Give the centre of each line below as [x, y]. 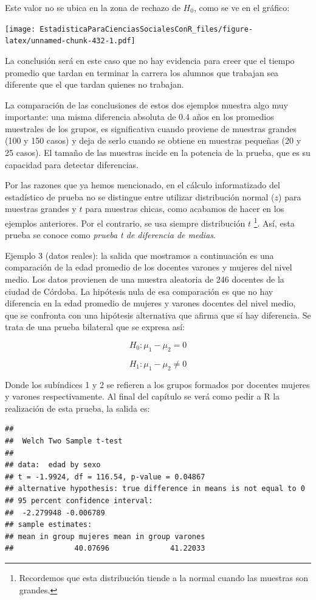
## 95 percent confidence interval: [79, 500]
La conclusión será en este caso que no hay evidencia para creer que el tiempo [150, 60]
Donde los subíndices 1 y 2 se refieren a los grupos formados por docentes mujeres [157, 384]
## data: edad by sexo [53, 465]
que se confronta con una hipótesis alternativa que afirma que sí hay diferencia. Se [158, 315]
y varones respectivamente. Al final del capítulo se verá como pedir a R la [143, 396]
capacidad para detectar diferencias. [72, 164]
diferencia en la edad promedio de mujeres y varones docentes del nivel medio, [150, 303]
